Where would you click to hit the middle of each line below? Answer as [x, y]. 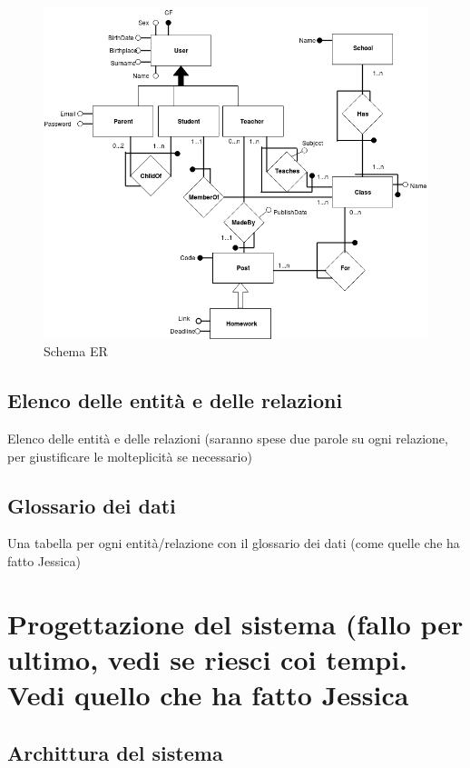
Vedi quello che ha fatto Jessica [208, 695]
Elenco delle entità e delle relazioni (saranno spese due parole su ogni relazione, [228, 438]
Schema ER [76, 351]
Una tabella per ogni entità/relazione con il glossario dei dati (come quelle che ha [234, 543]
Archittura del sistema [115, 752]
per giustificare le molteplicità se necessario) [130, 456]
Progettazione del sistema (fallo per [235, 623]
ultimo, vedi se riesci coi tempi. [208, 658]
